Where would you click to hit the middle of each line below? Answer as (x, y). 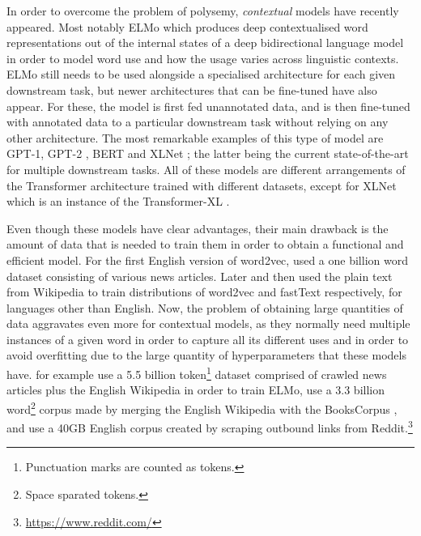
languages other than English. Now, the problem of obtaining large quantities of (205, 307)
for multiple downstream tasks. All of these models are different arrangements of (206, 169)
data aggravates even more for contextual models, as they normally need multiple (208, 323)
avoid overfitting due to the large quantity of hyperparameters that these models (206, 355)
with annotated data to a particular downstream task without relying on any (198, 122)
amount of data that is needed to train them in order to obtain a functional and (205, 244)
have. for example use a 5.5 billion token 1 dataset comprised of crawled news (197, 373)
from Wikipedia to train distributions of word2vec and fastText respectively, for (204, 292)
